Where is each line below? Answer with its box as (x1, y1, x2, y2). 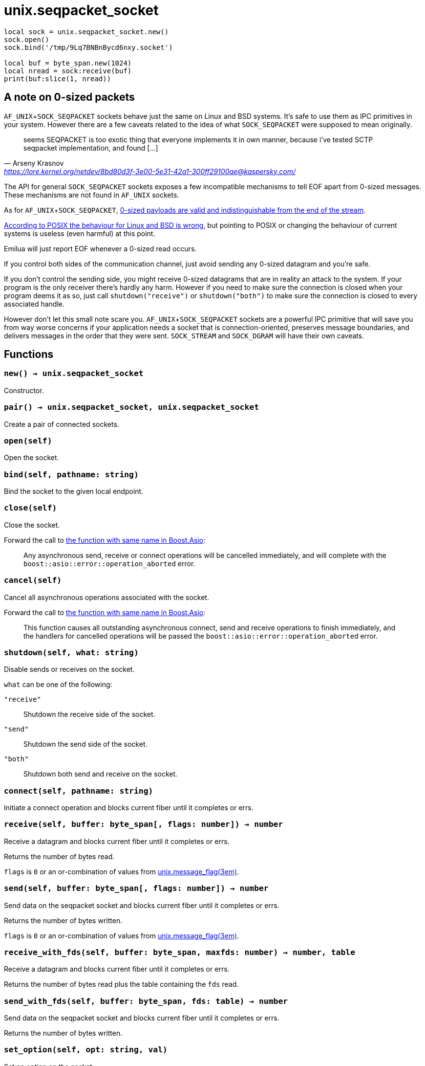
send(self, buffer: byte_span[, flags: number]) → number (4, 884, 269, 893)
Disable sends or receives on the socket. (4, 665, 135, 674)
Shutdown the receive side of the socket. (23, 710, 155, 719)
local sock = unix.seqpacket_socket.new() (4, 27, 169, 36)
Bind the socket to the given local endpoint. (4, 487, 144, 496)
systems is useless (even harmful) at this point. (4, 229, 155, 238)
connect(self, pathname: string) (4, 786, 153, 796)
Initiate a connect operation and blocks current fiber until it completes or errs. (4, 803, 254, 812)
